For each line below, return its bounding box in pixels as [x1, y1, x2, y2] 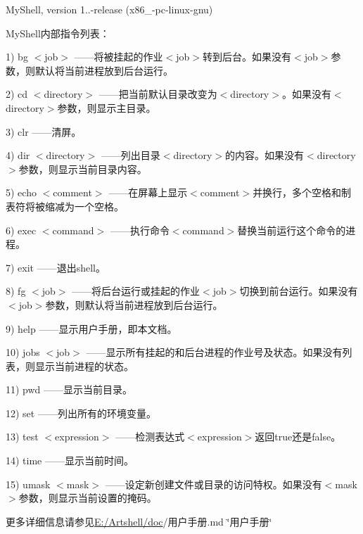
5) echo [6, 185, 37, 200]
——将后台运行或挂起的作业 [72, 284, 200, 298]
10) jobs [6, 345, 40, 360]
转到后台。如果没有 [203, 49, 292, 64]
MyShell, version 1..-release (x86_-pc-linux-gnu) [6, 2, 213, 16]
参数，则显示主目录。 [57, 100, 156, 115]
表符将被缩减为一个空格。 [6, 198, 124, 213]
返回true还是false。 [255, 429, 341, 444]
